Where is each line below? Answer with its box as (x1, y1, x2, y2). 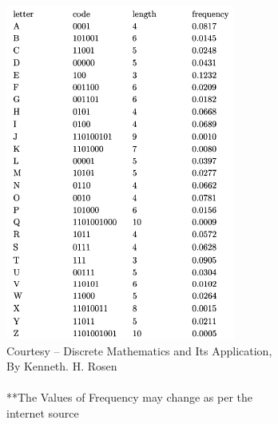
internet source (6, 404, 79, 421)
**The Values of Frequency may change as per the (6, 389, 253, 406)
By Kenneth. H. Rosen (6, 358, 117, 374)
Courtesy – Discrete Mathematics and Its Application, (6, 342, 272, 359)
